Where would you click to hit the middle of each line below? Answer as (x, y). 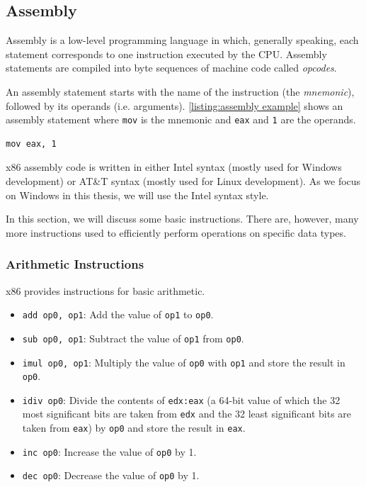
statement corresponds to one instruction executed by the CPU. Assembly (166, 54)
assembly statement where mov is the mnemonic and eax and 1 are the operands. (181, 119)
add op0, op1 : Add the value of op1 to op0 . (118, 314)
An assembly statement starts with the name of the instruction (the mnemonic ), (180, 91)
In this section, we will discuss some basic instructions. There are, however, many (182, 219)
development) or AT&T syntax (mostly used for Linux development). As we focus (183, 181)
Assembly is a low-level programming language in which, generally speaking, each (182, 40)
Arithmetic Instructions (75, 264)
